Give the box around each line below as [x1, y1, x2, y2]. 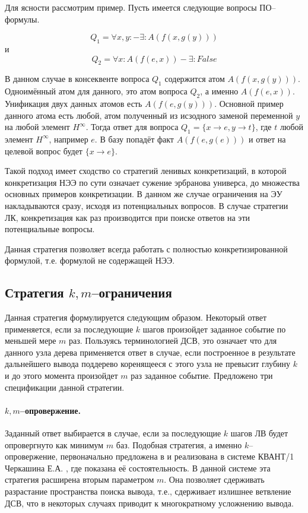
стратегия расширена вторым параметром [5, 473, 154, 486]
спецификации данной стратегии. [5, 381, 125, 393]
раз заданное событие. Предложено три [131, 369, 273, 382]
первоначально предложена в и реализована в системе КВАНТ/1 [60, 450, 294, 463]
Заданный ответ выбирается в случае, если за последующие [5, 427, 221, 439]
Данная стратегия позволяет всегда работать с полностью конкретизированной [5, 242, 288, 255]
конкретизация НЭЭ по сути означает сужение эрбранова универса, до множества [5, 176, 300, 188]
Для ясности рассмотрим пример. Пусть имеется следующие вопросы [5, 1, 257, 13]
